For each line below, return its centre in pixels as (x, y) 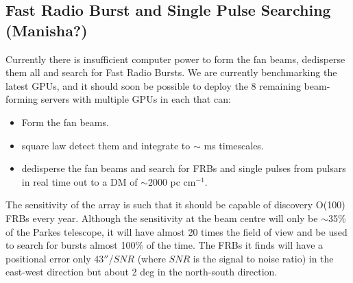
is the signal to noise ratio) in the (263, 258)
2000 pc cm (172, 181)
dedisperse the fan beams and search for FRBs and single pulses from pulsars (184, 168)
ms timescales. (234, 145)
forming (22, 99)
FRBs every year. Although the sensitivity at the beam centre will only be (162, 218)
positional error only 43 (55, 258)
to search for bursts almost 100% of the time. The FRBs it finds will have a (165, 245)
